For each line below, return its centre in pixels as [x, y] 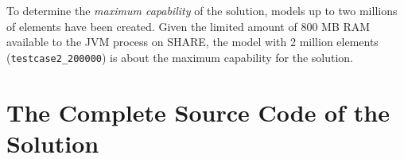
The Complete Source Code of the [198, 112]
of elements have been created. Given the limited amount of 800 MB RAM [188, 26]
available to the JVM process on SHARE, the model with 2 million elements [192, 42]
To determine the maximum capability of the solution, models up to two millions [202, 10]
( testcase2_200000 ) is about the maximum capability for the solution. [180, 57]
